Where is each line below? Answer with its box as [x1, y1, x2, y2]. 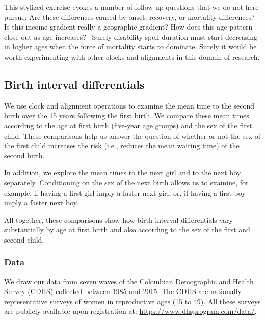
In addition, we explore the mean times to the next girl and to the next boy [4, 167, 241, 178]
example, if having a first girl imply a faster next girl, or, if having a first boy [4, 187, 246, 198]
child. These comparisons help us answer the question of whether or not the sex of [4, 130, 261, 141]
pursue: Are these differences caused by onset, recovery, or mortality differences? [4, 11, 255, 22]
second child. [4, 234, 44, 245]
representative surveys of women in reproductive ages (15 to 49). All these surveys [4, 296, 261, 306]
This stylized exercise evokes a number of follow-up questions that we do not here [4, 2, 259, 12]
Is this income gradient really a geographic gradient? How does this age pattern [4, 21, 253, 32]
